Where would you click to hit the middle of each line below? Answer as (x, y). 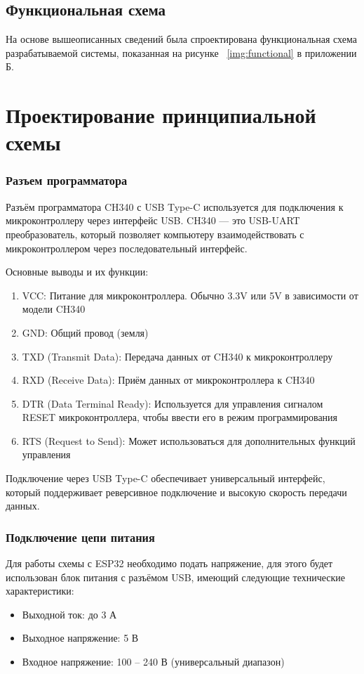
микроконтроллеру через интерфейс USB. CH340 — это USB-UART (153, 220)
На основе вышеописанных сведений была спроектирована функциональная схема (181, 39)
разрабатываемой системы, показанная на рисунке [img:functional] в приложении (181, 52)
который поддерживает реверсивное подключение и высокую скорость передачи (176, 492)
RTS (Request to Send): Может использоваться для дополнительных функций (189, 440)
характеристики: (40, 591)
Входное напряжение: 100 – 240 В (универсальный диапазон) (153, 662)
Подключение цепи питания (80, 537)
